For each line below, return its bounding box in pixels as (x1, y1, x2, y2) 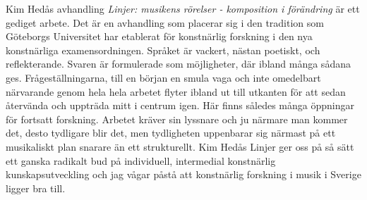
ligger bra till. (6, 180, 66, 195)
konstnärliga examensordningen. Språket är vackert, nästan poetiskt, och (6, 42, 320, 57)
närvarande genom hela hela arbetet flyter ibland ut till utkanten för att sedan (6, 84, 346, 99)
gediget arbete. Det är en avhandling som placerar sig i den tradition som (6, 15, 324, 30)
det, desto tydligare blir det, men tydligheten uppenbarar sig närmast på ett (6, 125, 336, 140)
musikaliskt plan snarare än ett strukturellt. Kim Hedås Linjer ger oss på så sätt (6, 139, 354, 154)
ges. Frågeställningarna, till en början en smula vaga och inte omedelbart (6, 70, 321, 85)
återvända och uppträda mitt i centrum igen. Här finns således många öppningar (6, 98, 354, 113)
